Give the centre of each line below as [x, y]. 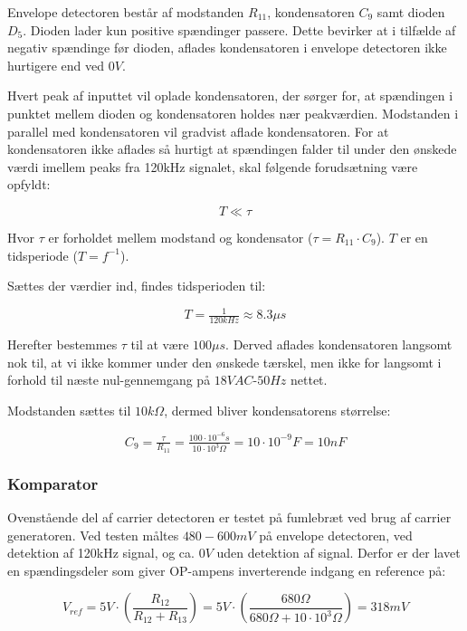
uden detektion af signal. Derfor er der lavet [338, 553]
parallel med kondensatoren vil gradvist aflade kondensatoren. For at [198, 131]
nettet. [309, 380]
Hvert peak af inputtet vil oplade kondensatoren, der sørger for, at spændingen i [230, 96]
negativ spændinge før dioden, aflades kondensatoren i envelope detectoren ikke [227, 48]
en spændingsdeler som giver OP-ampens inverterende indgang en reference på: [227, 570]
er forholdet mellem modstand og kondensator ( [181, 237]
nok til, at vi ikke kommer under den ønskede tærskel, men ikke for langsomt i [224, 362]
